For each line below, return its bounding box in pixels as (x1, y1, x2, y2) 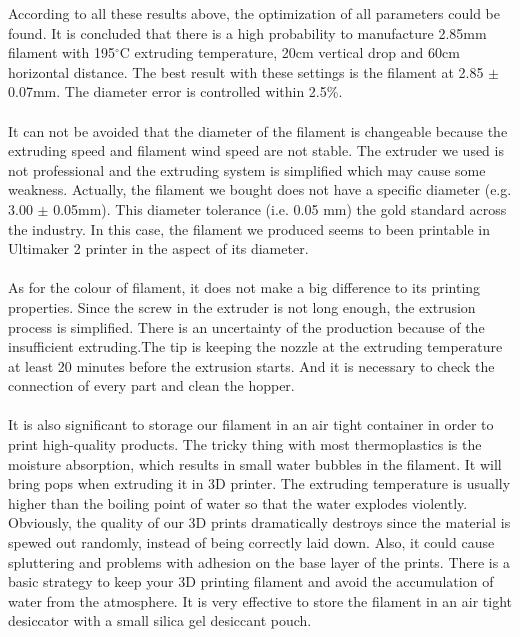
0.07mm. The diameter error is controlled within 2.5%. (8, 81, 343, 102)
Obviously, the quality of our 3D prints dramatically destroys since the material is (8, 512, 511, 533)
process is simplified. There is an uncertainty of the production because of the (8, 316, 485, 337)
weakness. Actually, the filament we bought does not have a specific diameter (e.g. (8, 179, 512, 200)
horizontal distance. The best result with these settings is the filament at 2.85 (8, 61, 484, 82)
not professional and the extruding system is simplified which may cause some (8, 159, 486, 180)
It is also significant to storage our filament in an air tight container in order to (8, 414, 494, 435)
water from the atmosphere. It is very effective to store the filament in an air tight (8, 590, 513, 611)
